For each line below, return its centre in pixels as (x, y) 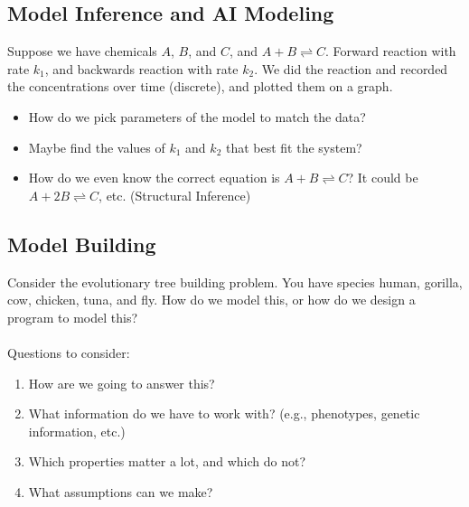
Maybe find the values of (97, 147)
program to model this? (73, 317)
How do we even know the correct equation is (154, 178)
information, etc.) (77, 431)
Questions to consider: (69, 352)
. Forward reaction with (391, 51)
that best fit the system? (294, 147)
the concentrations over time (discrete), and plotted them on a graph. (200, 86)
